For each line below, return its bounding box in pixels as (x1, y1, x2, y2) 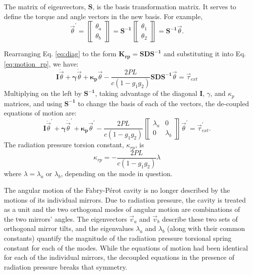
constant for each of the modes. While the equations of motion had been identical (4, 242, 248, 252)
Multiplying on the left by (4, 88, 82, 98)
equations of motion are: (4, 108, 77, 118)
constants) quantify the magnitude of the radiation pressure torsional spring (4, 233, 232, 243)
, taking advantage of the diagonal (95, 88, 198, 98)
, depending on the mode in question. (61, 168, 172, 179)
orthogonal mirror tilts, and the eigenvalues (4, 223, 134, 233)
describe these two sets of (162, 213, 238, 224)
